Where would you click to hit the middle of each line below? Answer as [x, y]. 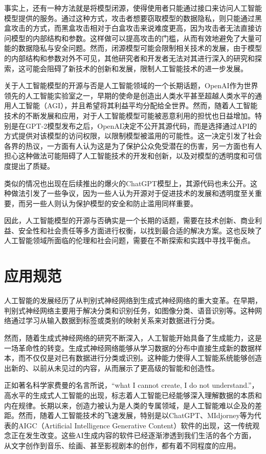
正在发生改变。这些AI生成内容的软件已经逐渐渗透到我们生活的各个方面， [133, 435]
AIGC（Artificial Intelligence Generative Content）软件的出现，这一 [128, 425]
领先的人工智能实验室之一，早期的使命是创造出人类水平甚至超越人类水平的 [129, 95]
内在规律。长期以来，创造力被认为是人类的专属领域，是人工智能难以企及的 [129, 405]
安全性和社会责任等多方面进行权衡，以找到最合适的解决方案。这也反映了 [140, 230]
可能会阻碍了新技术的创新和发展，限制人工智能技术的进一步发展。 [136, 68]
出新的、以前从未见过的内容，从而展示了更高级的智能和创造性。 [112, 368]
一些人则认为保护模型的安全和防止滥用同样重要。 [115, 203]
